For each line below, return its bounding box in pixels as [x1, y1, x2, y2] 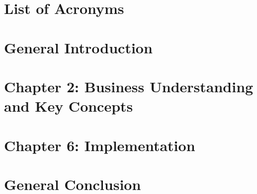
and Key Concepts [4, 96, 133, 116]
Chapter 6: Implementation [4, 135, 195, 155]
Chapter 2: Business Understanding [4, 76, 254, 96]
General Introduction [4, 37, 153, 57]
